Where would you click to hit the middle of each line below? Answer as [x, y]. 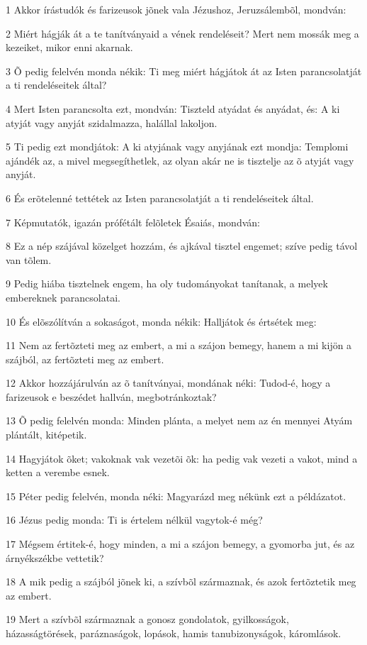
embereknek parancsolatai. [63, 297]
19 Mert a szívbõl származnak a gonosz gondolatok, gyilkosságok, [147, 619]
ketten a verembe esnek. [58, 472]
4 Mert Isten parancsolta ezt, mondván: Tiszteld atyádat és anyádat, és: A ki [173, 108]
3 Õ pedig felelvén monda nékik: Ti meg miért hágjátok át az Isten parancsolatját [184, 71]
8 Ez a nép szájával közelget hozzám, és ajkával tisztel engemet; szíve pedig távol [182, 246]
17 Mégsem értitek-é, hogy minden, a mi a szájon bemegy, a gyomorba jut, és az [180, 544]
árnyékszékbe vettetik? [55, 557]
